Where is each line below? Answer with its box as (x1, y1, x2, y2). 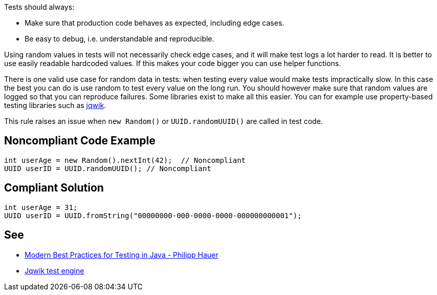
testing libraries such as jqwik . (4, 101, 106, 110)
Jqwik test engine (25, 266, 84, 275)
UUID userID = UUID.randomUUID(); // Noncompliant (4, 164, 211, 173)
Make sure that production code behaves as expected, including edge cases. (25, 18, 285, 27)
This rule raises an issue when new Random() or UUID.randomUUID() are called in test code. (4, 117, 323, 125)
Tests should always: (4, 3, 75, 11)
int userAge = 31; (4, 203, 78, 212)
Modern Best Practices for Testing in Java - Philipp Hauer (25, 250, 218, 259)
